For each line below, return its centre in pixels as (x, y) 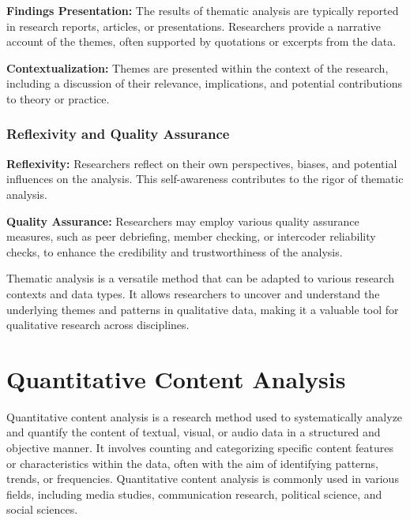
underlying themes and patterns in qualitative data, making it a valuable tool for (203, 309)
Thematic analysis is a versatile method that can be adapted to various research (200, 278)
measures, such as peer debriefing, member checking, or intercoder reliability (191, 236)
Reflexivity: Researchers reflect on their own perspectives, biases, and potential (202, 163)
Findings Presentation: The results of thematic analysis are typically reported (203, 10)
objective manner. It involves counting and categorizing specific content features (200, 448)
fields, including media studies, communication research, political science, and (194, 494)
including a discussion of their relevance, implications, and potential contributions (205, 83)
